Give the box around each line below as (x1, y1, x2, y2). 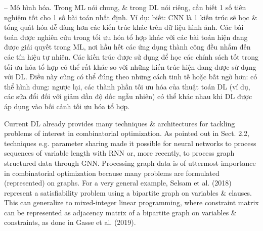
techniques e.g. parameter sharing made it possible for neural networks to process (4, 137, 256, 148)
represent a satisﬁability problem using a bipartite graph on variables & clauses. (4, 187, 252, 198)
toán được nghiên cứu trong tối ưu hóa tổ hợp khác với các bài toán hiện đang (4, 31, 248, 42)
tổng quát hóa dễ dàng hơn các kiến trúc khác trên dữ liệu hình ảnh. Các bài (4, 22, 244, 32)
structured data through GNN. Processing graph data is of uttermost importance (4, 157, 256, 168)
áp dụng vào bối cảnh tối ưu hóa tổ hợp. (4, 101, 130, 111)
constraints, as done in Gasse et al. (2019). (4, 217, 136, 227)
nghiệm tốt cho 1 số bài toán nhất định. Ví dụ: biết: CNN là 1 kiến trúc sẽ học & (4, 12, 257, 22)
